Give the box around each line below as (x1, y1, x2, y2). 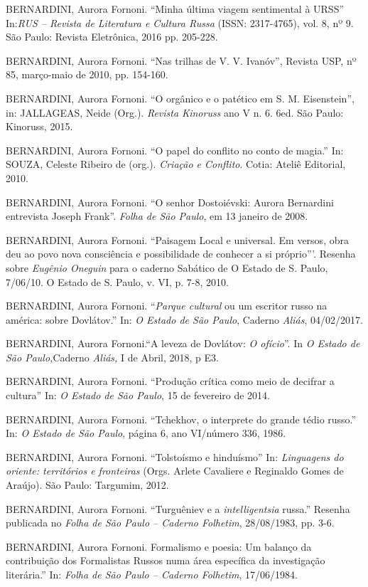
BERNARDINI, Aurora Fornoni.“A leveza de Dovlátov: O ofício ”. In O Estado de (6, 336, 360, 351)
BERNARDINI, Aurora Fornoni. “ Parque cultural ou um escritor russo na (6, 298, 328, 313)
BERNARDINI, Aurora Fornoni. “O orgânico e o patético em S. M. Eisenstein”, (6, 90, 355, 105)
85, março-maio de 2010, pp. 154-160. (6, 67, 168, 82)
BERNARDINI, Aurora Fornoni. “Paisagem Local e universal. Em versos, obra (6, 232, 349, 247)
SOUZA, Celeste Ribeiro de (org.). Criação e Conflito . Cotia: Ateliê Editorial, (6, 157, 346, 171)
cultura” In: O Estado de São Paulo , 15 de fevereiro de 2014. (6, 388, 270, 403)
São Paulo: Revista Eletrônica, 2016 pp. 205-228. (6, 29, 218, 44)
